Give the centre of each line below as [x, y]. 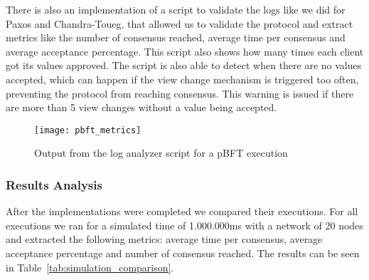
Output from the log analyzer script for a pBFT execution [161, 153]
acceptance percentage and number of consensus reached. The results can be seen [183, 253]
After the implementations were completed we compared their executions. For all [182, 211]
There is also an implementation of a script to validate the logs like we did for [176, 9]
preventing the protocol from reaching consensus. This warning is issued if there [180, 93]
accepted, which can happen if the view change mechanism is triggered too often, [182, 79]
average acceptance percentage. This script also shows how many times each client [185, 51]
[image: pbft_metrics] [88, 130]
